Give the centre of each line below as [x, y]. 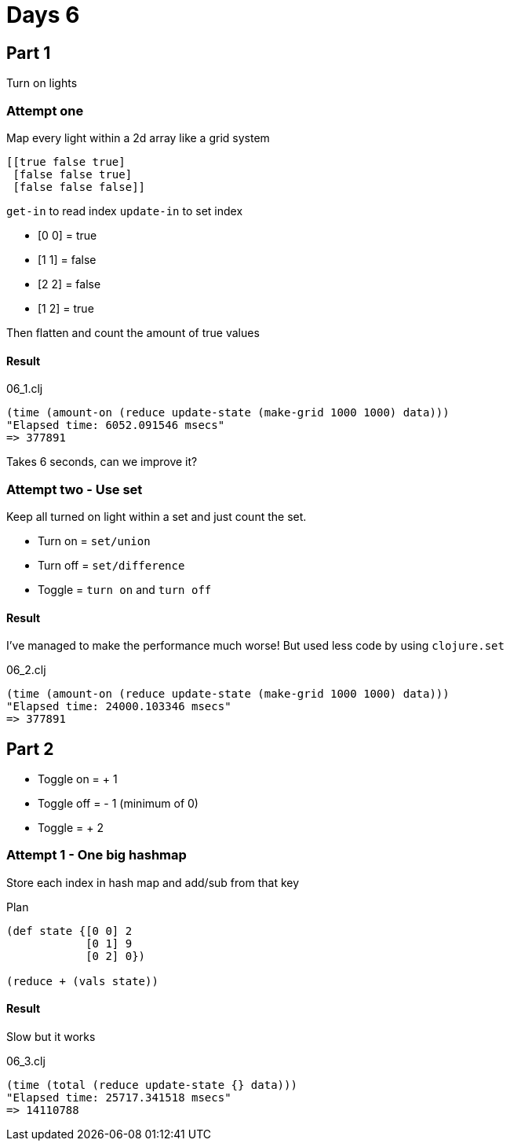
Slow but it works [51, 1036]
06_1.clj [25, 389]
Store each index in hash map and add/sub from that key [153, 882]
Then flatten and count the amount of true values [133, 332]
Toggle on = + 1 [78, 779]
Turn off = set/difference [111, 565]
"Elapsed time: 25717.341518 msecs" [119, 1097]
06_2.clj [26, 670]
